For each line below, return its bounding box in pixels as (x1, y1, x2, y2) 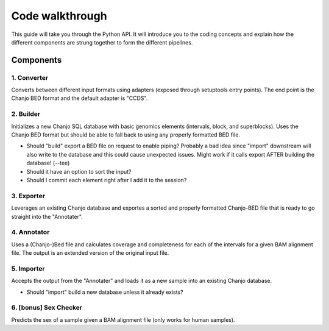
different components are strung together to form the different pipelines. (11, 38, 193, 46)
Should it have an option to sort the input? (26, 168, 132, 175)
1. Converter (11, 73, 49, 82)
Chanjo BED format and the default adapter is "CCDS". (11, 94, 148, 102)
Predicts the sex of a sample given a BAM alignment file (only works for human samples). (11, 316, 235, 323)
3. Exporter (11, 191, 46, 200)
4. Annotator (11, 228, 50, 237)
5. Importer (11, 264, 45, 272)
